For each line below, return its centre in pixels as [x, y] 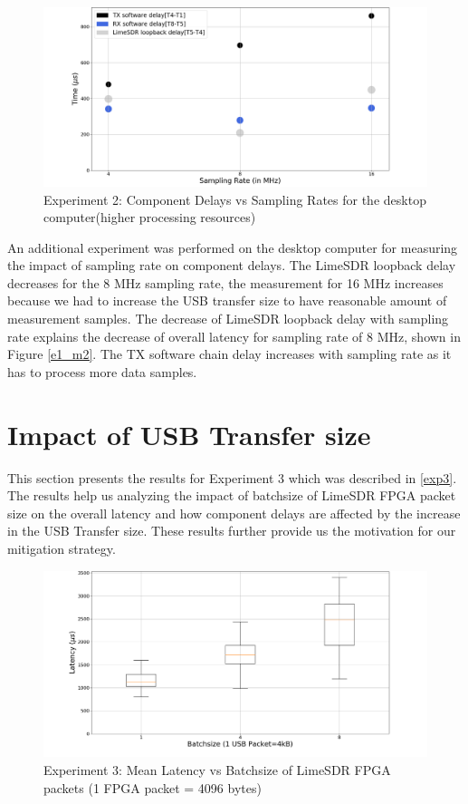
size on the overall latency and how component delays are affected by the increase [234, 513]
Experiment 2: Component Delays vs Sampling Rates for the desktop [235, 199]
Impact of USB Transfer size [189, 434]
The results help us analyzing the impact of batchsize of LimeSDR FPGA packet [232, 495]
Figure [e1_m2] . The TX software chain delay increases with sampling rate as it [229, 354]
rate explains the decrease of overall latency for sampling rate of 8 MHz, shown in [234, 336]
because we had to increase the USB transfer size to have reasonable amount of [227, 300]
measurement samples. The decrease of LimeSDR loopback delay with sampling [228, 319]
